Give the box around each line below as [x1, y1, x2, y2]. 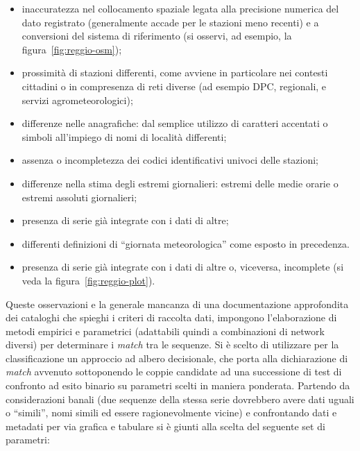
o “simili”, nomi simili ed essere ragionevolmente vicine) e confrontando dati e [6, 405, 337, 420]
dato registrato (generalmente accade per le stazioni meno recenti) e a [22, 15, 319, 29]
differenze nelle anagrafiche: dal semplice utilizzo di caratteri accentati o [22, 116, 328, 130]
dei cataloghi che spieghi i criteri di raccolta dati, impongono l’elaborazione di [6, 310, 337, 325]
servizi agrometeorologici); [22, 92, 133, 107]
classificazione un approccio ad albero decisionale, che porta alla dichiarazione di [6, 350, 348, 365]
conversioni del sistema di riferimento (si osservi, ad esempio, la [22, 28, 292, 43]
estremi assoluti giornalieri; [22, 189, 137, 204]
